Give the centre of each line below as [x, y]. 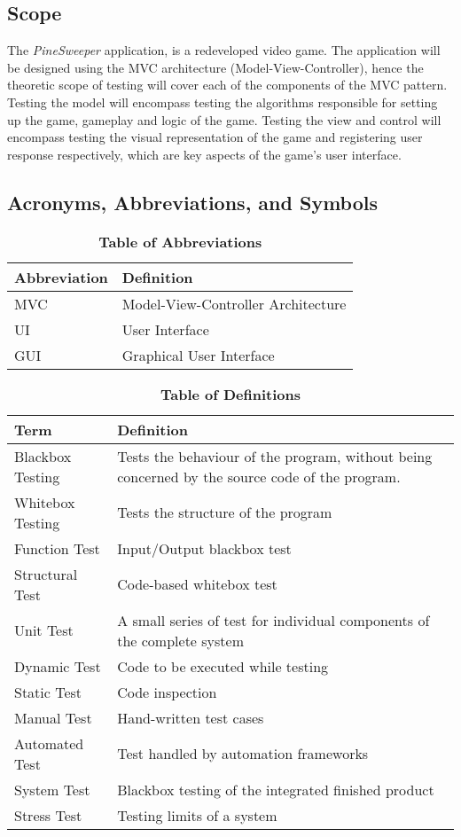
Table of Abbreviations [180, 241]
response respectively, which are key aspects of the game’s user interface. [204, 154]
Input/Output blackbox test [204, 548]
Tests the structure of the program [225, 512]
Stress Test [48, 815]
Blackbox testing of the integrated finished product [276, 789]
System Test [52, 789]
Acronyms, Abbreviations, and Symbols [193, 202]
